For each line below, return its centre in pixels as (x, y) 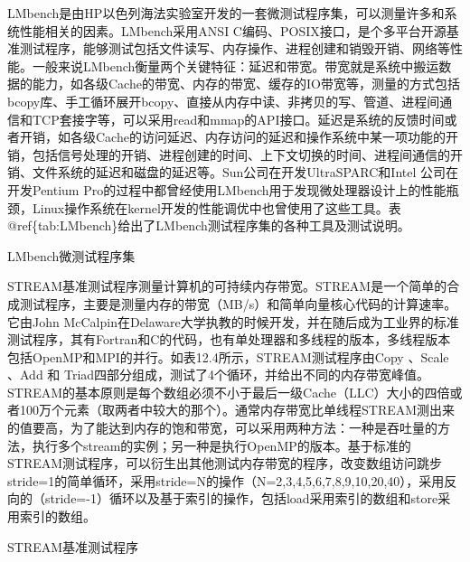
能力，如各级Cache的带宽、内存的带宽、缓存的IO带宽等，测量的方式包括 (246, 84)
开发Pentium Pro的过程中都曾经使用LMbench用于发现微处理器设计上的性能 (227, 189)
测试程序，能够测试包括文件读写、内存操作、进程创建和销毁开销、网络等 (235, 48)
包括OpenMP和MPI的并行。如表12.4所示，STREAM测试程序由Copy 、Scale (228, 356)
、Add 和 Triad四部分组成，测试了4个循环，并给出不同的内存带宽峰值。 (219, 375)
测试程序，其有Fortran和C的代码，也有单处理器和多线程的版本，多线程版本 (229, 339)
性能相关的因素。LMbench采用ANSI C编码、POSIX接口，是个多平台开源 (233, 30)
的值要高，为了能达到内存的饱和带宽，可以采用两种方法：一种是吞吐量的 (222, 428)
